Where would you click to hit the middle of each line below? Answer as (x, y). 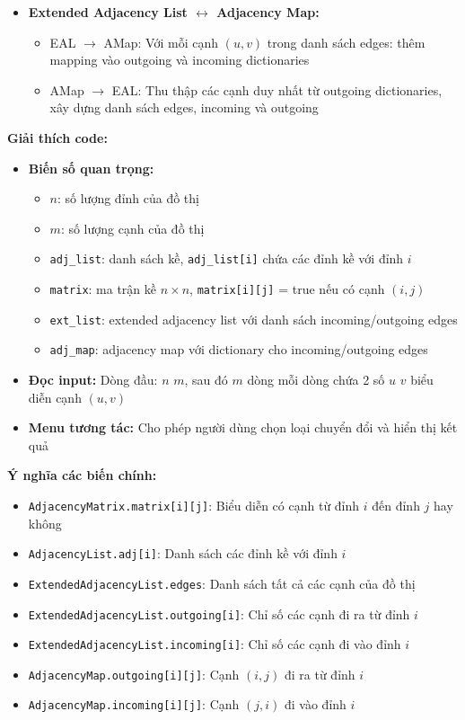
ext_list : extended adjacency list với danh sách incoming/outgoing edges (254, 319)
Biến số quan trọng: (91, 168)
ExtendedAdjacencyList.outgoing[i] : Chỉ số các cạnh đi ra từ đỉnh (219, 613)
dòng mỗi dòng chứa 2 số (316, 379)
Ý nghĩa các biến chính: (82, 475)
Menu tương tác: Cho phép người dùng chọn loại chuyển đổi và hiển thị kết (243, 427)
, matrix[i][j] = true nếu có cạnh (287, 289)
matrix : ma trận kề (103, 289)
